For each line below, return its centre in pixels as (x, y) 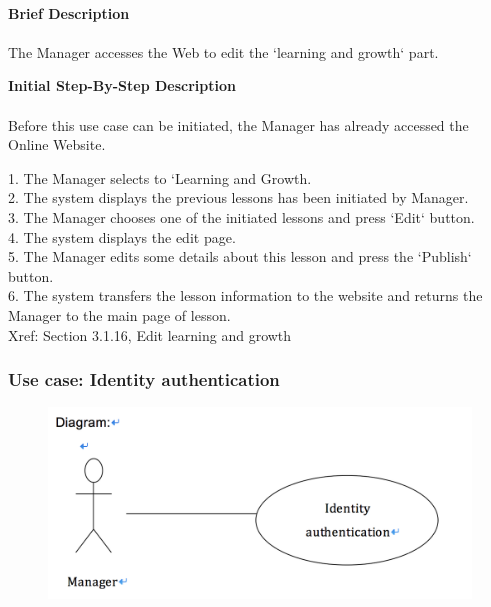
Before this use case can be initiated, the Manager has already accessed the (238, 124)
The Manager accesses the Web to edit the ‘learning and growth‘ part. (223, 51)
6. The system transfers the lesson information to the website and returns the (245, 295)
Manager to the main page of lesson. (119, 314)
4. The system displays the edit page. (122, 236)
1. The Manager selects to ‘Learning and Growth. (160, 177)
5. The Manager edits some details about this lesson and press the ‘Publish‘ (240, 256)
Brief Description (69, 12)
